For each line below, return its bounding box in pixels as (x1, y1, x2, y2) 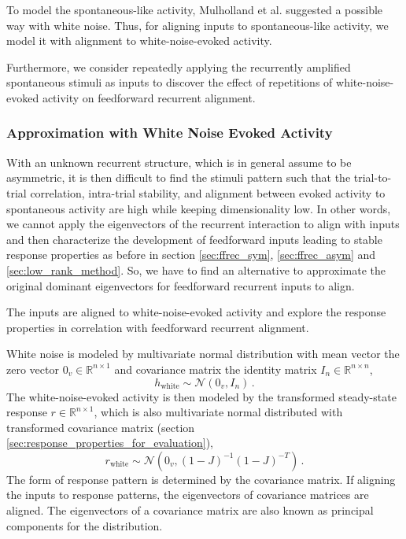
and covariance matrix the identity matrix (114, 360, 317, 377)
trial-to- (353, 169, 392, 186)
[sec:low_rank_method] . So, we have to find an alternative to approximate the (6, 261, 386, 278)
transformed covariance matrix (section (6, 419, 195, 435)
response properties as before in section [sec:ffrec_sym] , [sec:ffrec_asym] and (6, 246, 376, 263)
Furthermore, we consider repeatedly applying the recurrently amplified (6, 58, 351, 75)
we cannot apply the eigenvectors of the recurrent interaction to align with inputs (6, 216, 400, 232)
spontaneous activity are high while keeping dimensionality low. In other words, (6, 200, 391, 216)
